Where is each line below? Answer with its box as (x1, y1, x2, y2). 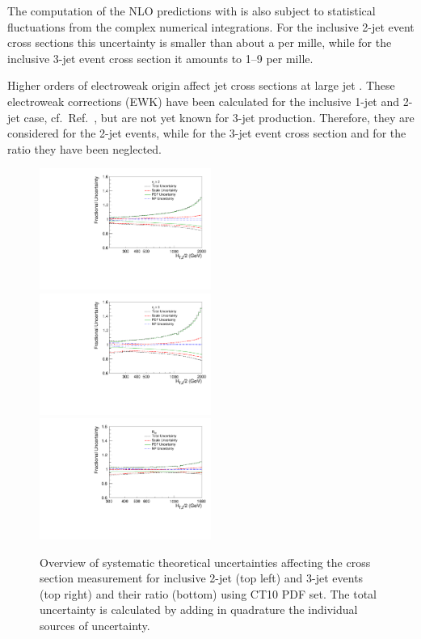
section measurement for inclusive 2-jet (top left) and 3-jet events (40, 569, 364, 586)
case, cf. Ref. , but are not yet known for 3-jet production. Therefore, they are (23, 108, 415, 125)
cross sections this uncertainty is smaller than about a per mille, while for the (7, 34, 392, 51)
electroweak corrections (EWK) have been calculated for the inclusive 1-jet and (7, 92, 400, 109)
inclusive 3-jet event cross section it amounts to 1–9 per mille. (7, 49, 314, 66)
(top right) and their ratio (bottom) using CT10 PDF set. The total (40, 585, 377, 602)
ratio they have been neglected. (7, 140, 162, 157)
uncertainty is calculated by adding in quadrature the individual (40, 601, 358, 618)
